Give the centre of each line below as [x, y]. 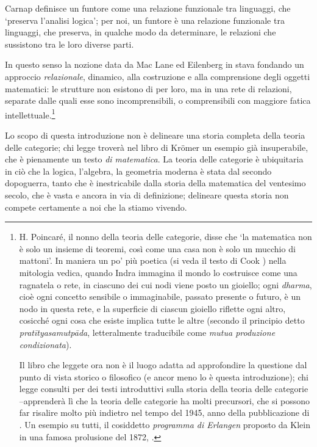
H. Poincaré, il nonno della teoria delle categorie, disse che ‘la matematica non [166, 237]
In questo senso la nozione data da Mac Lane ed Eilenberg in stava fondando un [155, 64]
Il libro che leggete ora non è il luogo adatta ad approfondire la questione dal [163, 365]
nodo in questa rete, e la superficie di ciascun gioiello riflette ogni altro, [152, 308]
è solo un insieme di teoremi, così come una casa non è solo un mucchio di [157, 248]
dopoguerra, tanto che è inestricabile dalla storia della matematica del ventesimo [155, 183]
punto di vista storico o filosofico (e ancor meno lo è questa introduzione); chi [164, 376]
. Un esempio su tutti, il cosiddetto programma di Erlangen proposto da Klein [165, 425]
